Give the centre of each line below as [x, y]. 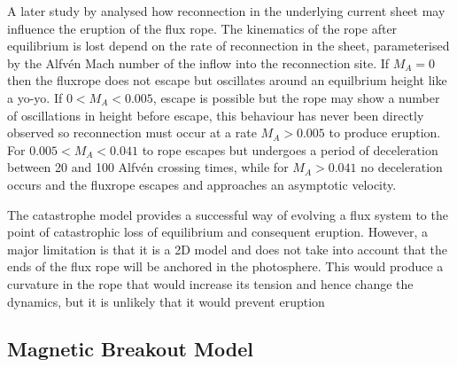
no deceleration [402, 167]
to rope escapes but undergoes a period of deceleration [290, 149]
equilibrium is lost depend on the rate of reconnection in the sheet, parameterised [228, 46]
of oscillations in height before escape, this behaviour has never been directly [216, 115]
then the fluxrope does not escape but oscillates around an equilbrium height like [227, 80]
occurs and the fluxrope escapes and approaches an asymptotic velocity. [202, 184]
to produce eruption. [385, 133]
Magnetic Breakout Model [130, 349]
